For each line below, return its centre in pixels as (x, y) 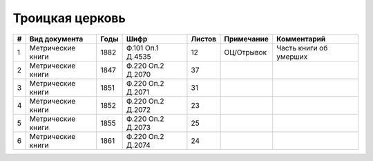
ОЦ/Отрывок (246, 52)
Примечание (246, 39)
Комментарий (301, 39)
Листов (204, 39)
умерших (292, 57)
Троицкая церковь (69, 18)
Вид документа (56, 39)
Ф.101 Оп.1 (142, 48)
